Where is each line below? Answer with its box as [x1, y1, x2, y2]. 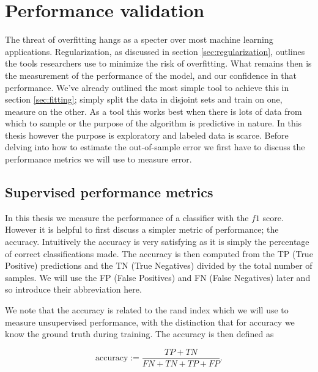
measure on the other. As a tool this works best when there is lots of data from [5, 104, 302, 117]
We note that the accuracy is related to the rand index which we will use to [5, 304, 289, 316]
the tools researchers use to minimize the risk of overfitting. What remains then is [5, 57, 312, 70]
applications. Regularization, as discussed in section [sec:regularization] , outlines [5, 45, 305, 57]
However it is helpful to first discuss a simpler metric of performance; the [5, 223, 279, 236]
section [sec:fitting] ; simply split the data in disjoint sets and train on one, [5, 93, 283, 106]
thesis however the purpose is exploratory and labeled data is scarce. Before [5, 128, 289, 141]
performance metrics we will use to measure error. [5, 153, 192, 166]
